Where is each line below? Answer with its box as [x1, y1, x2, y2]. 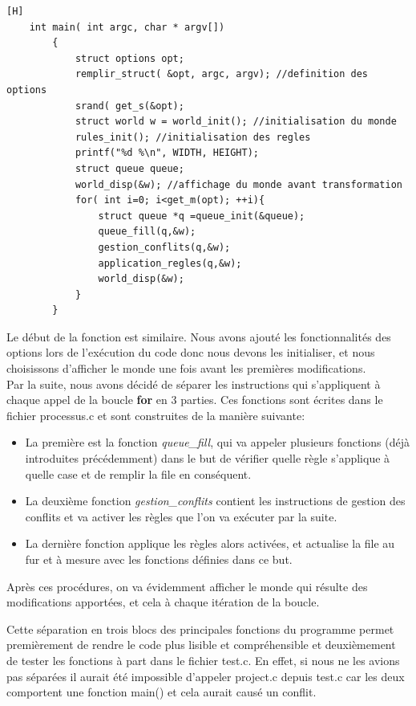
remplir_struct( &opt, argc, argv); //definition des [75, 68, 369, 80]
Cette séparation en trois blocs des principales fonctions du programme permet [6, 620, 394, 637]
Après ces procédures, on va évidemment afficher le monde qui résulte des [6, 577, 368, 594]
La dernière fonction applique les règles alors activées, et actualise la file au [25, 535, 395, 552]
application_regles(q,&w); [98, 257, 242, 269]
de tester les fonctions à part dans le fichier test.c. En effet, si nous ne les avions [6, 651, 400, 668]
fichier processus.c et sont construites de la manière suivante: [6, 406, 305, 423]
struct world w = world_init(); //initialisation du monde [75, 116, 397, 128]
